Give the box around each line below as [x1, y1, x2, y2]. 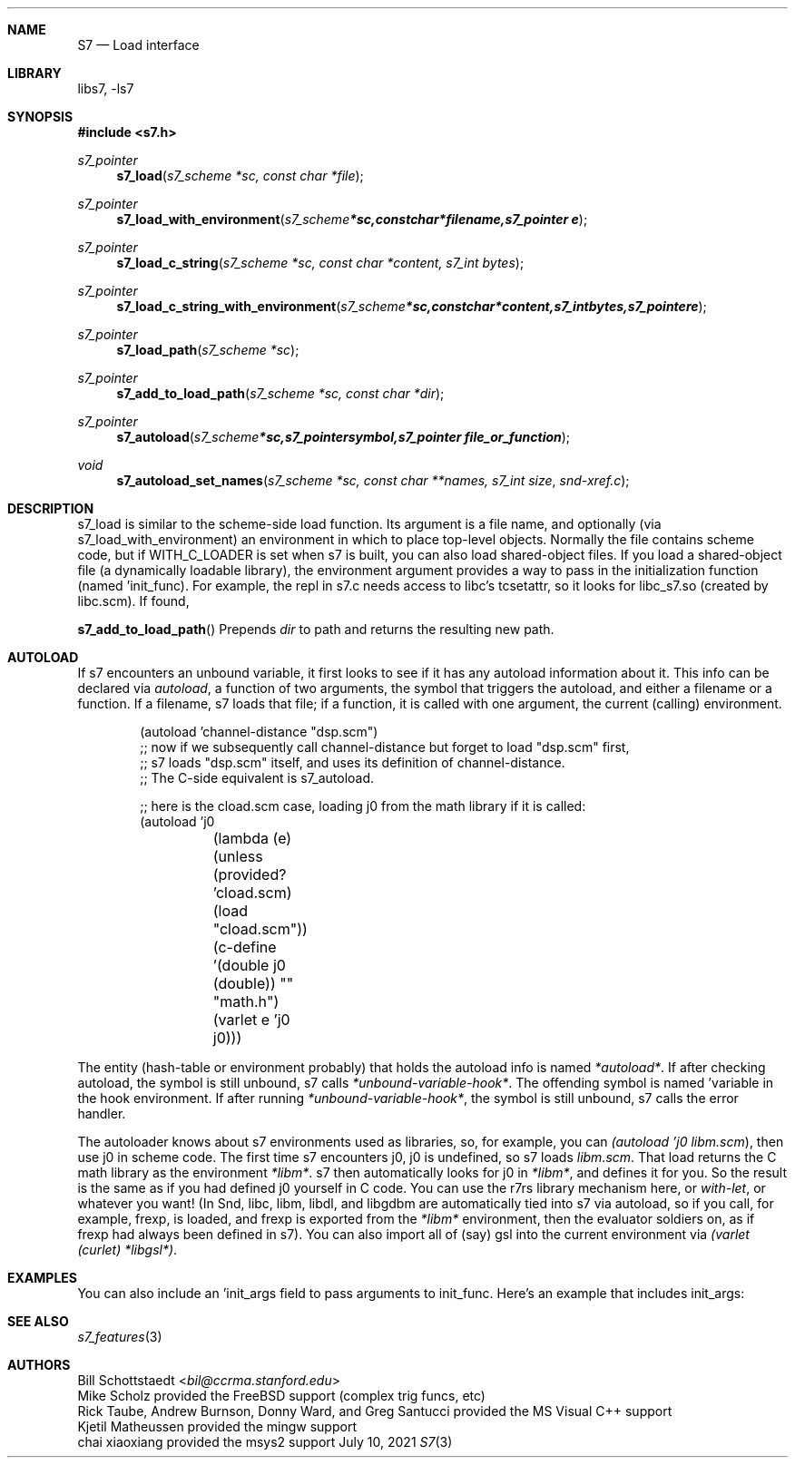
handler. [77, 1106, 126, 1121]
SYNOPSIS [7, 109, 74, 124]
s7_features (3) [77, 1329, 162, 1344]
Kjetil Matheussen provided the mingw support [77, 1419, 357, 1434]
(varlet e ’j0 [212, 1011, 290, 1029]
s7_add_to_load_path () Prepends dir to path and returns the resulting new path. [77, 621, 555, 637]
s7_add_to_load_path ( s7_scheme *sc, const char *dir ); [116, 386, 445, 401]
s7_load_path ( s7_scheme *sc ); [116, 342, 299, 357]
